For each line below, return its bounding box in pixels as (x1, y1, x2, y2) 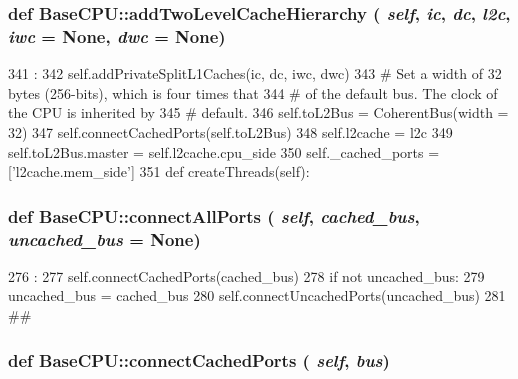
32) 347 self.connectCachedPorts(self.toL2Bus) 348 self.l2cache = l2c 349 (8, 121, 453, 142)
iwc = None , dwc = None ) (8, 23, 226, 48)
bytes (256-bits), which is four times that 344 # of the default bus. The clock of (8, 82, 498, 103)
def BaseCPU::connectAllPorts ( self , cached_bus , (8, 203, 420, 228)
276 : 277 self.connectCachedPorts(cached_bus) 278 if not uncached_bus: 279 (8, 265, 485, 286)
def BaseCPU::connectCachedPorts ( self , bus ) (8, 347, 390, 372)
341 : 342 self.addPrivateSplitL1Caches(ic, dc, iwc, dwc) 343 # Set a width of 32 (8, 63, 502, 84)
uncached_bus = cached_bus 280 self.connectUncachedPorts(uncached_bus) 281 (8, 285, 506, 306)
